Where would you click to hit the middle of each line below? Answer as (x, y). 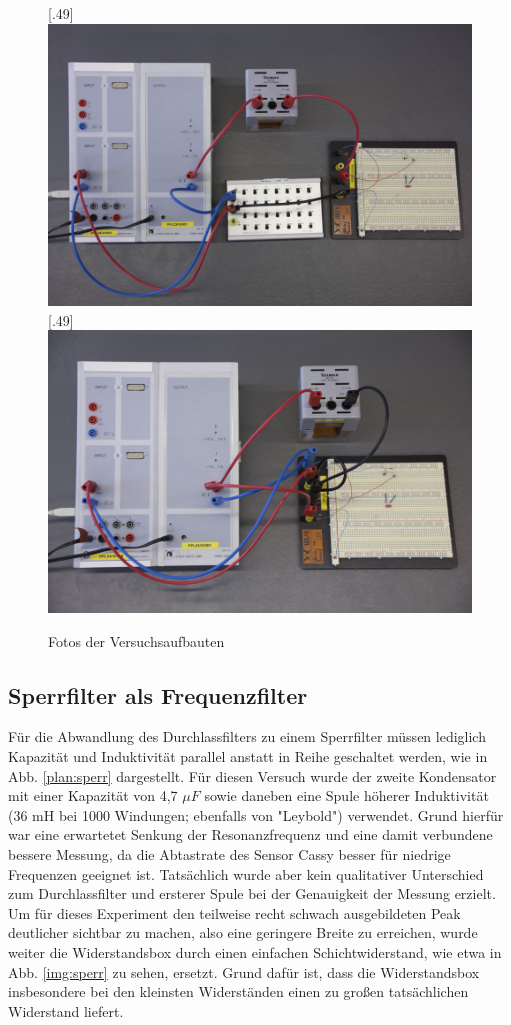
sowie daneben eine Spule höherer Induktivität (346, 795)
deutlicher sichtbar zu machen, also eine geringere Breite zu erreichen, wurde (243, 932)
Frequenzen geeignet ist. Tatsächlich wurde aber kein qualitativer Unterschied (246, 873)
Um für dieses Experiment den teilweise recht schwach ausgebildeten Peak (234, 912)
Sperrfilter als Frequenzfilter (158, 694)
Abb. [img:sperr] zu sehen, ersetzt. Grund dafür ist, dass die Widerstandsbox (244, 971)
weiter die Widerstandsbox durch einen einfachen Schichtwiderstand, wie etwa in (255, 952)
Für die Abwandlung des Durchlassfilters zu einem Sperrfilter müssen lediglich (247, 736)
